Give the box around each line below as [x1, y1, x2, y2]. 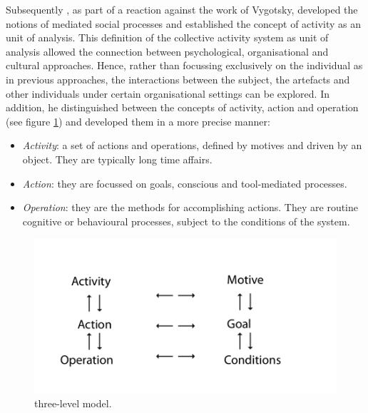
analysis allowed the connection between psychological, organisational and [6, 44, 329, 58]
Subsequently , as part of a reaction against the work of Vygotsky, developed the [6, 2, 358, 16]
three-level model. [34, 396, 112, 411]
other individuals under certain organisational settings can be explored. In [6, 86, 330, 101]
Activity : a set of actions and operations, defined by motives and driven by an [22, 138, 362, 153]
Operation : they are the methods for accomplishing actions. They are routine [22, 200, 359, 215]
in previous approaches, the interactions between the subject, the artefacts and [6, 71, 350, 86]
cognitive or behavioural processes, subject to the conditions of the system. [22, 213, 350, 228]
